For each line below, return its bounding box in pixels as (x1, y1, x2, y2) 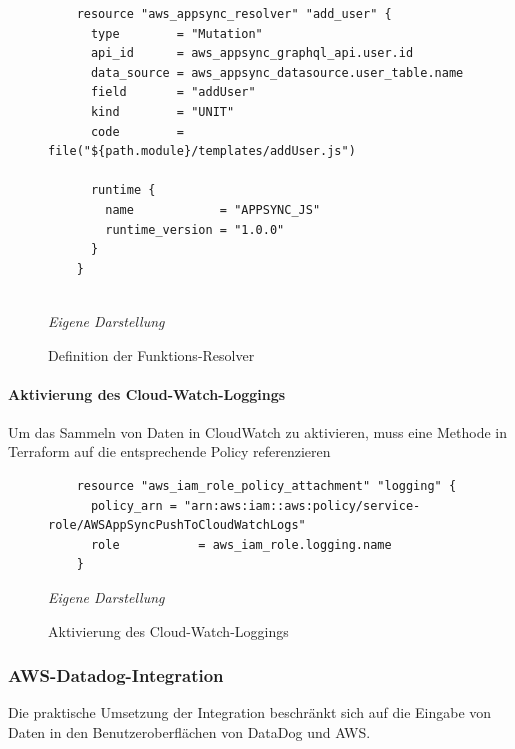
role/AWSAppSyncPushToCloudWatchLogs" (48, 518, 306, 533)
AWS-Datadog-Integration (8, 663, 224, 688)
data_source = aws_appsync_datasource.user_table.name (90, 65, 464, 80)
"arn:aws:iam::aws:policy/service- (184, 498, 421, 513)
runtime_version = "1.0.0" (105, 222, 285, 237)
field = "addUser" (90, 85, 256, 100)
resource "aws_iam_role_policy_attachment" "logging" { (76, 479, 457, 494)
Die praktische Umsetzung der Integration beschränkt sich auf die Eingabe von (8, 702, 492, 723)
